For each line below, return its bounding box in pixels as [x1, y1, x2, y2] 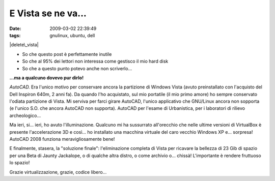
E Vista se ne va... [9, 8, 87, 19]
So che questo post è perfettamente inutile [22, 51, 112, 57]
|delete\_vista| [9, 42, 39, 48]
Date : [9, 25, 21, 32]
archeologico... [9, 112, 41, 118]
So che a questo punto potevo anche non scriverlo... [22, 65, 132, 71]
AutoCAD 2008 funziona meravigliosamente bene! [9, 136, 115, 142]
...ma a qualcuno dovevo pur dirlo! [9, 74, 84, 81]
